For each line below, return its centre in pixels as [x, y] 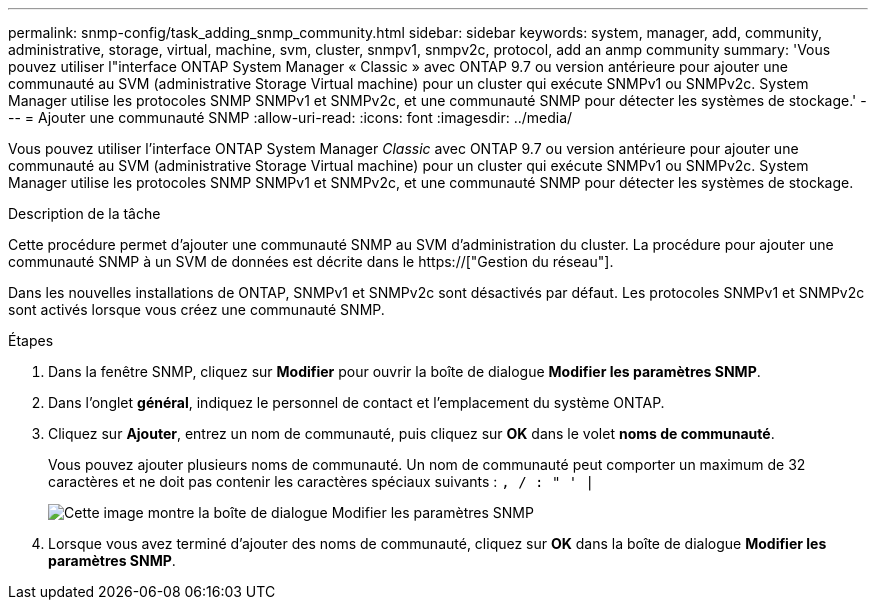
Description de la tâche [84, 213]
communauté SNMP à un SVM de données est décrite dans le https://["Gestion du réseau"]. [311, 261]
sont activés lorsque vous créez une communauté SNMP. [196, 309]
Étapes [31, 340]
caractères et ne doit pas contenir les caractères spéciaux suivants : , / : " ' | [321, 481]
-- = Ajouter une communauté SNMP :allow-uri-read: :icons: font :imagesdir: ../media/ [290, 117]
